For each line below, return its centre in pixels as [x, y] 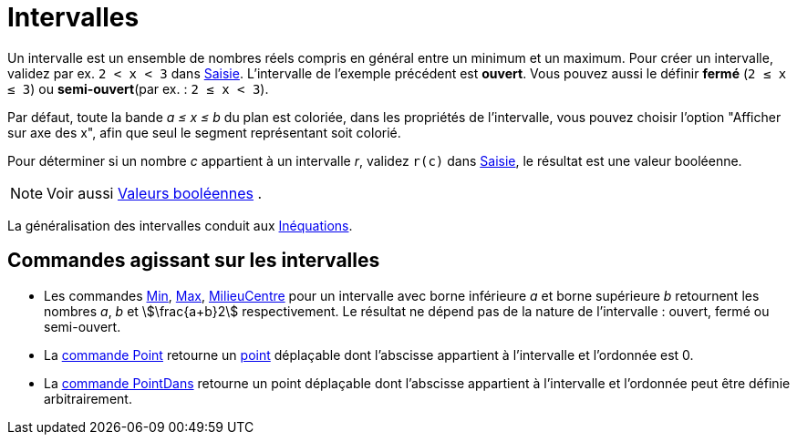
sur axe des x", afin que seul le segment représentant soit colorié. [204, 132]
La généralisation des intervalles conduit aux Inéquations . [180, 225]
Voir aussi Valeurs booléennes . [155, 193]
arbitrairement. [88, 398]
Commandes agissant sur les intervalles [194, 261]
